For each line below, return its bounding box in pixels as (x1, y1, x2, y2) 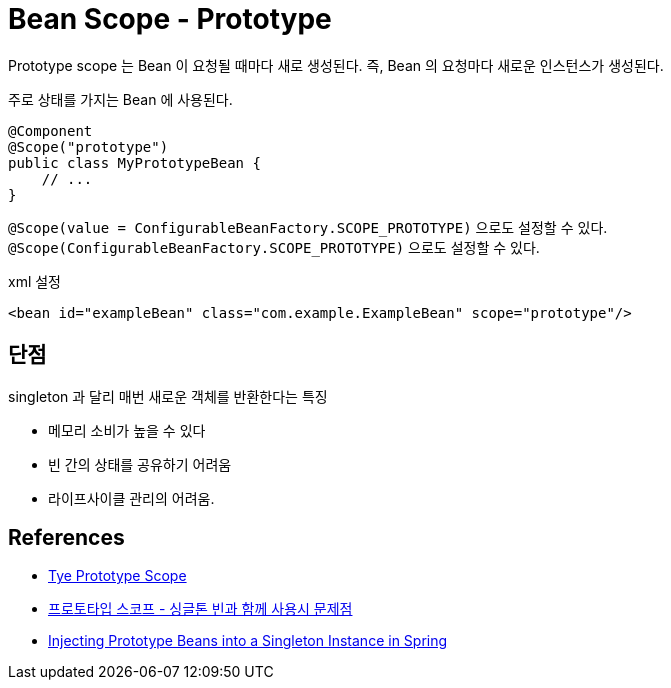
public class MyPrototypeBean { (8, 154, 261, 171)
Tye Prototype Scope (48, 567, 187, 585)
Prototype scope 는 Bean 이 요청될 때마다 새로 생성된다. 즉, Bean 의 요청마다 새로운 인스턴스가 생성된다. (8, 56, 664, 74)
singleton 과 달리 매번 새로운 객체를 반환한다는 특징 (8, 387, 328, 405)
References (8, 525, 125, 551)
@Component (8, 122, 93, 139)
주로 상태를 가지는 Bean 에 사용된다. (8, 90, 233, 108)
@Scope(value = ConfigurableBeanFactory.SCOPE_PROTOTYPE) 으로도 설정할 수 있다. (8, 218, 608, 236)
